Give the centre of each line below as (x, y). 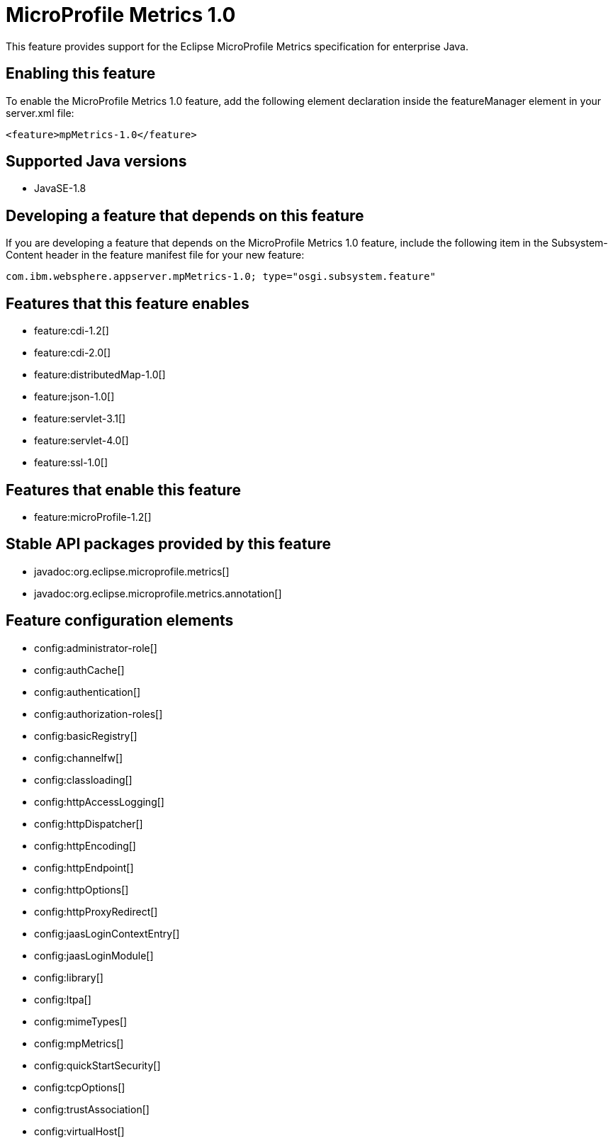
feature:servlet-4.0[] (81, 441)
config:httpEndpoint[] (84, 867)
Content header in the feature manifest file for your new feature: (155, 255)
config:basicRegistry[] (86, 736)
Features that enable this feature (123, 490)
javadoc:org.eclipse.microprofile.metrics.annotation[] (158, 593)
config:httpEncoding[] (85, 845)
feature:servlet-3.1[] (80, 419)
